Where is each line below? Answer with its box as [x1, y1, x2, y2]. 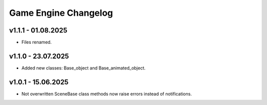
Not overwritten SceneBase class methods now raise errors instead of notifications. [21, 91, 192, 97]
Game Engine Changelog [9, 7, 113, 18]
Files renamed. [21, 39, 52, 45]
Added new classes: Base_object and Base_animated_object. [21, 65, 146, 71]
